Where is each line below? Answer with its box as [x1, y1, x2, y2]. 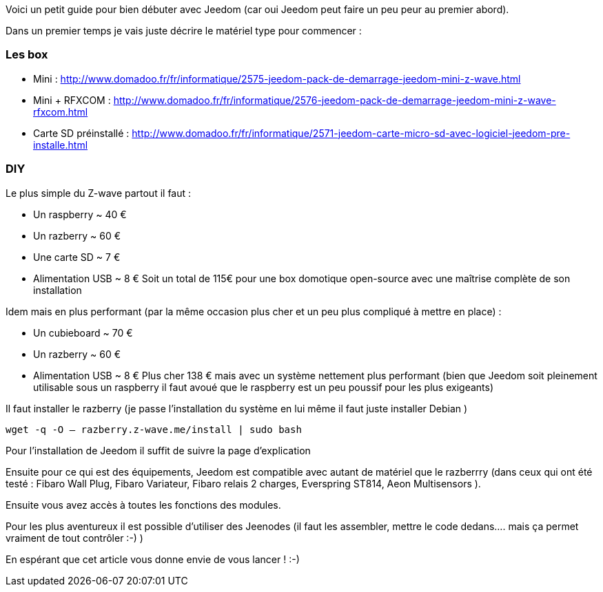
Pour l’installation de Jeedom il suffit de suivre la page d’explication [6, 444, 311, 456]
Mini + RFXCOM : [33, 94, 111, 106]
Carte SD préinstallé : [33, 127, 130, 139]
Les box [6, 47, 48, 62]
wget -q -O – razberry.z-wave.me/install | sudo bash [6, 423, 302, 435]
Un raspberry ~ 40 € [33, 208, 127, 220]
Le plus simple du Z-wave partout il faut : [6, 187, 192, 199]
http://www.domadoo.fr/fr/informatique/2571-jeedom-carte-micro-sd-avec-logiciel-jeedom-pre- [132, 127, 571, 139]
